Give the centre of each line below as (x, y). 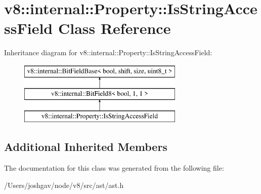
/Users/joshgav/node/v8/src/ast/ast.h (64, 185)
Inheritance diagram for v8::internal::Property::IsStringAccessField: (108, 52)
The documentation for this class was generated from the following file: (114, 168)
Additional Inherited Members (86, 147)
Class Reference (114, 28)
